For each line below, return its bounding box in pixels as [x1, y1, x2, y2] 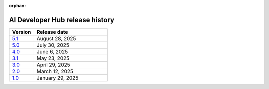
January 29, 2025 [36, 74, 79, 81]
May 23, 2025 [36, 55, 70, 62]
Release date [36, 28, 68, 35]
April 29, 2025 [36, 61, 71, 68]
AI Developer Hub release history [9, 15, 115, 24]
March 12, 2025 [36, 68, 74, 75]
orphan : [9, 3, 26, 8]
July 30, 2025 [36, 41, 70, 48]
